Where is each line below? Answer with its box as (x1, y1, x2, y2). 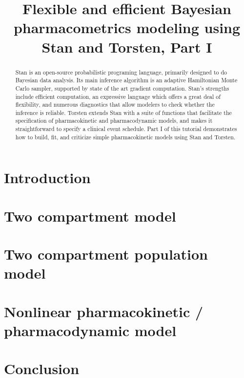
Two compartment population (4, 244, 208, 264)
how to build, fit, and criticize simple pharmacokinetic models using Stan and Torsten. (15, 132, 236, 141)
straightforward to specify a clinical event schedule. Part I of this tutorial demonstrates (15, 125, 237, 133)
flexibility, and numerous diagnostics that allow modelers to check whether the (15, 100, 215, 109)
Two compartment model (4, 206, 176, 226)
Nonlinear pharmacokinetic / (4, 301, 203, 321)
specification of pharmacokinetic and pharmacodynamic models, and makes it (15, 116, 213, 125)
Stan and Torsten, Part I (41, 37, 212, 57)
